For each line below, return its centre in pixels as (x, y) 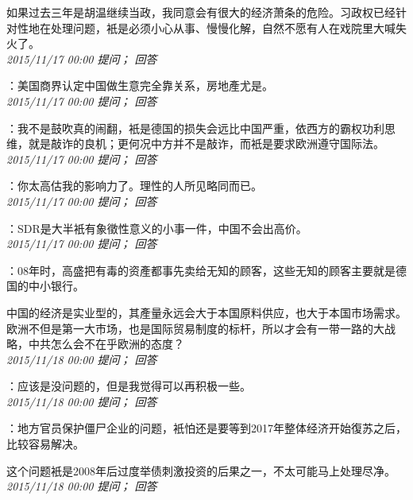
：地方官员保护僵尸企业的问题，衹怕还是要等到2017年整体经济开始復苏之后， (206, 428)
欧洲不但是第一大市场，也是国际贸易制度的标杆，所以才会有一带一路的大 (195, 328)
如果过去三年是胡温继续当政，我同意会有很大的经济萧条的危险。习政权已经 (201, 12)
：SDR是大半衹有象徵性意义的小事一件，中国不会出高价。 (157, 228)
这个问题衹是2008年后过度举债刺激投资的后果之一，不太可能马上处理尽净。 (201, 470)
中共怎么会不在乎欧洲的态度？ (106, 344)
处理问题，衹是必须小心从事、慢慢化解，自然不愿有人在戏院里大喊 (223, 27)
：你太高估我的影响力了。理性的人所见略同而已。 (134, 186)
